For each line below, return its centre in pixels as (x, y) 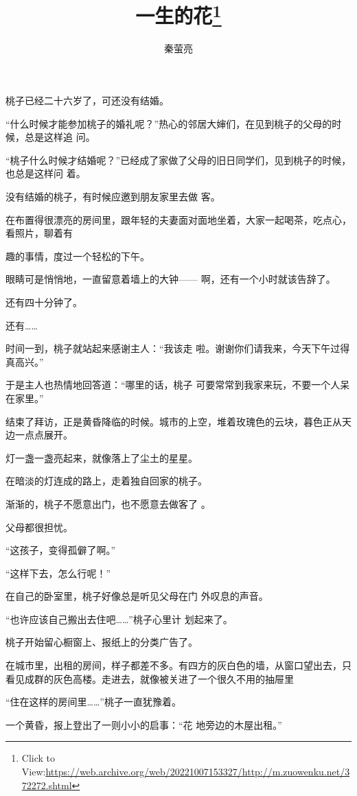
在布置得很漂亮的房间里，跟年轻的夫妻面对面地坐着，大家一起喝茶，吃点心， (178, 219)
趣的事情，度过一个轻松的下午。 (78, 256)
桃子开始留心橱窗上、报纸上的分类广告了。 (102, 642)
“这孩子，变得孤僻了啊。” (61, 550)
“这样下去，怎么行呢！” (58, 573)
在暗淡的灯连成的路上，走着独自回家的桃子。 (106, 481)
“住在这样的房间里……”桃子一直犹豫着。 (93, 702)
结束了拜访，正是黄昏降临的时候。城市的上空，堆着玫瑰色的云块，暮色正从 (174, 421)
